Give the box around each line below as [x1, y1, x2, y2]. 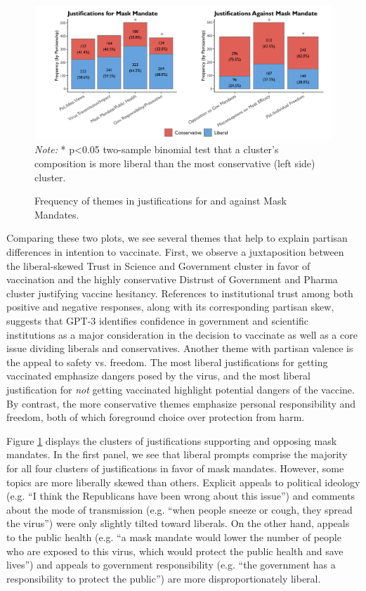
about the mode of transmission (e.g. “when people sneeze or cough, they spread [6, 502, 353, 517]
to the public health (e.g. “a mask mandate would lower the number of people [6, 529, 341, 544]
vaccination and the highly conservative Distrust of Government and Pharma [6, 272, 338, 287]
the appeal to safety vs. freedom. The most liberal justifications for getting [6, 354, 328, 369]
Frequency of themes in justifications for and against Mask [34, 193, 287, 208]
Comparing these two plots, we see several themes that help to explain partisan [6, 230, 348, 245]
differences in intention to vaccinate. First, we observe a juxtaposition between [6, 245, 344, 259]
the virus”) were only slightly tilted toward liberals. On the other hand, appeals [6, 516, 350, 531]
